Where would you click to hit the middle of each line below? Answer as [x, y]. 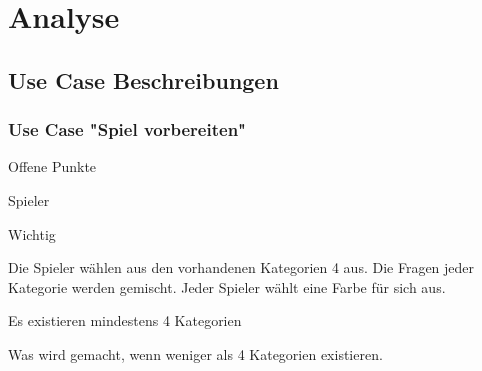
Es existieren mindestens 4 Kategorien [125, 320]
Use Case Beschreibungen [143, 79]
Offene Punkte [52, 166]
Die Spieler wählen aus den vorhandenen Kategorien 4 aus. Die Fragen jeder [241, 267]
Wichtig [32, 233]
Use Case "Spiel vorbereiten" [127, 129]
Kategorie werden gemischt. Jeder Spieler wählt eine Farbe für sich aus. [227, 286]
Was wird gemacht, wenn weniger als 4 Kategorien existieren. [195, 353]
